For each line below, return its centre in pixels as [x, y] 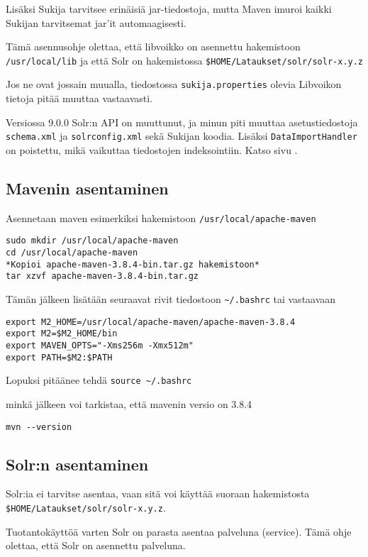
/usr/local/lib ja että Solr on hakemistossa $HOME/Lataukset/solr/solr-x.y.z [185, 60]
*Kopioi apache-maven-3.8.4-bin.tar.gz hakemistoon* [133, 264]
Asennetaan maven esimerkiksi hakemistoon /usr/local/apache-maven [161, 217]
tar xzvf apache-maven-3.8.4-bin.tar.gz [102, 276]
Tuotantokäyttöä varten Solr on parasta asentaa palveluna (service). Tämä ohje [179, 531]
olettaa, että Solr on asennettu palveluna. [96, 545]
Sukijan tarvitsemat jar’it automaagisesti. [96, 22]
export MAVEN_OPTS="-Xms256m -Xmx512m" [100, 345]
